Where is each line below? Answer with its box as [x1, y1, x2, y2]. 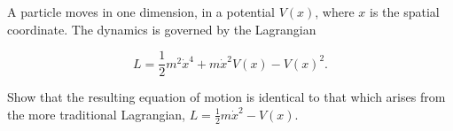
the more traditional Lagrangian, [7, 104, 186, 123]
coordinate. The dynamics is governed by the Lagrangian [7, 19, 316, 38]
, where [315, 3, 355, 20]
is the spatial [370, 3, 440, 20]
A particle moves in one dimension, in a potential [7, 3, 275, 20]
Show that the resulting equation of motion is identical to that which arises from [7, 88, 446, 106]
